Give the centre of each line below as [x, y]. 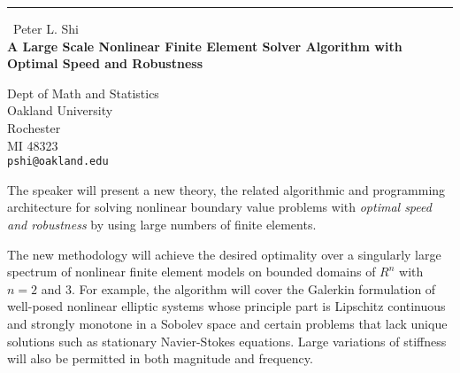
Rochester [34, 127]
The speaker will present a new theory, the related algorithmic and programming [226, 189]
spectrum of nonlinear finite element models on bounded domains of [192, 272]
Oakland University [60, 110]
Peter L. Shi [46, 28]
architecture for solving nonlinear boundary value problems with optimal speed [219, 207]
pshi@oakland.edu [58, 162]
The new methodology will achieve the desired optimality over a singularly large [224, 254]
